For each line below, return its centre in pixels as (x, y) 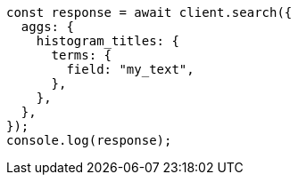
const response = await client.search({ (149, 12)
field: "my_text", (130, 69)
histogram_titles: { (108, 41)
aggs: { (47, 27)
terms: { (82, 55)
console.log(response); (89, 140)
